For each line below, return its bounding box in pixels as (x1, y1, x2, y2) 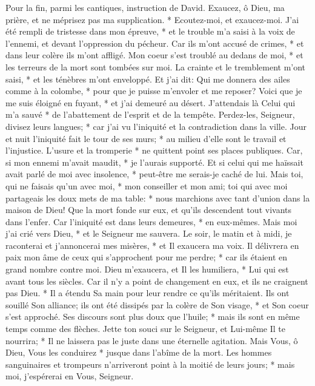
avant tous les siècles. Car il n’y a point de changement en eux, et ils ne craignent (5, 274, 308, 287)
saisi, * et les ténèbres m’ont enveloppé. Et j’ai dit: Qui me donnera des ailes (5, 72, 290, 85)
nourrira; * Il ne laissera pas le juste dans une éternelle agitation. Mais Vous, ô (5, 334, 298, 347)
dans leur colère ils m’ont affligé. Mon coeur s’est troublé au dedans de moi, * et (5, 49, 303, 61)
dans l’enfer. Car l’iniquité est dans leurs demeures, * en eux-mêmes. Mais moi (5, 215, 297, 228)
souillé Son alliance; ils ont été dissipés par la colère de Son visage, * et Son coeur (5, 298, 309, 311)
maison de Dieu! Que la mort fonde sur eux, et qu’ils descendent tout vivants (5, 203, 291, 216)
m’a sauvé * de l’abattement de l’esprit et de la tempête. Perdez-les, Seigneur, (5, 108, 295, 121)
